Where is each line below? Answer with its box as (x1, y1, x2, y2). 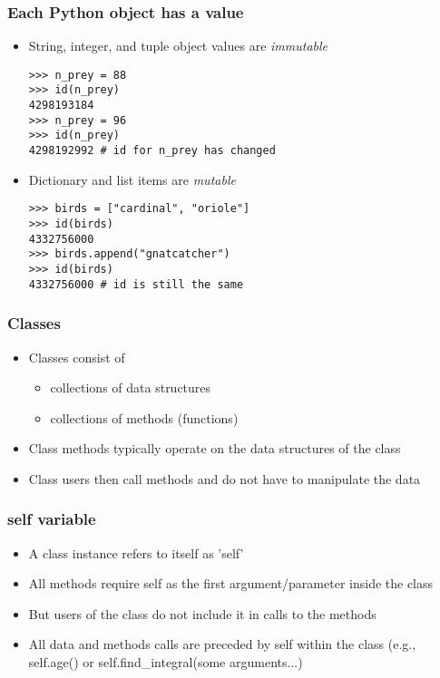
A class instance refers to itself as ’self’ (28, 543, 244, 562)
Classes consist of (28, 347, 125, 366)
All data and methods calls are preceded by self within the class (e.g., (28, 634, 416, 654)
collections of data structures (50, 378, 211, 397)
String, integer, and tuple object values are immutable (28, 36, 328, 55)
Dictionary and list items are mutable (28, 169, 236, 189)
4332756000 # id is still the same (28, 277, 244, 291)
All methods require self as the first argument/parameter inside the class (28, 574, 434, 593)
